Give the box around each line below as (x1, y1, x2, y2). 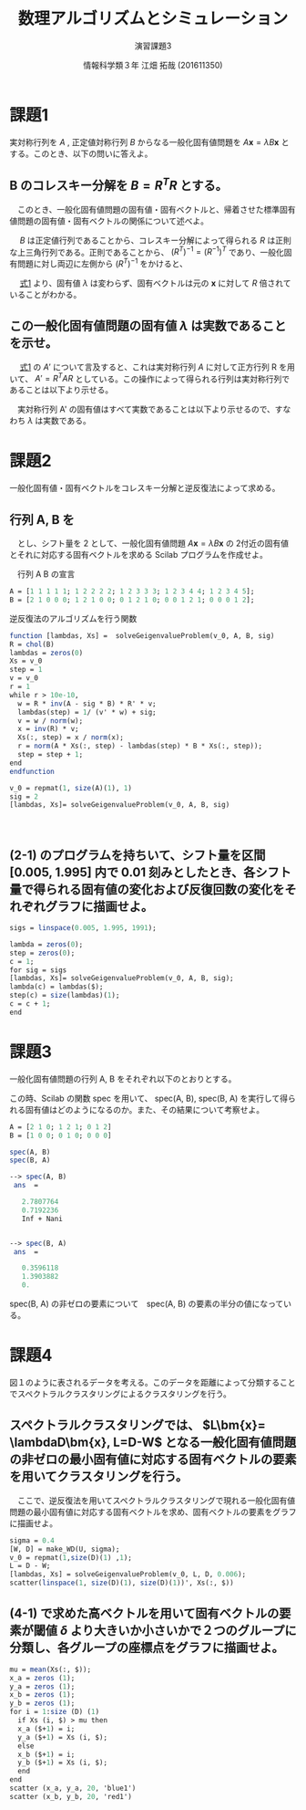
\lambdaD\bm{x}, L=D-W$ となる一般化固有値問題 (9, 1435, 297, 1450)
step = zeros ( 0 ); (9, 948, 76, 957)
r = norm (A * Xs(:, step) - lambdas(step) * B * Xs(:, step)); (17, 741, 262, 751)
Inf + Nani (21, 1214, 64, 1223)
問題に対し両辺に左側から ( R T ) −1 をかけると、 (16, 256, 189, 269)
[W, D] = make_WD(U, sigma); (9, 1544, 120, 1554)
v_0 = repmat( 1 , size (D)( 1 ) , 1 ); (9, 1553, 132, 1562)
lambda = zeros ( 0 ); (9, 939, 84, 949)
